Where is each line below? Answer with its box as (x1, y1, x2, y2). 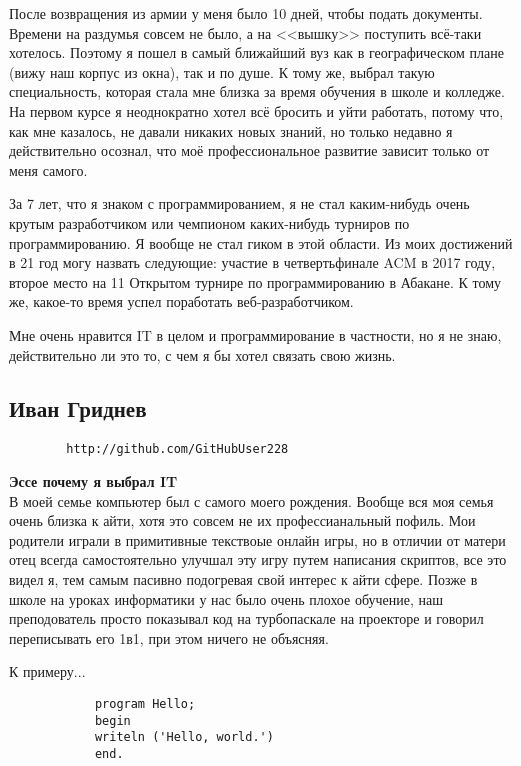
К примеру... (9, 661, 86, 682)
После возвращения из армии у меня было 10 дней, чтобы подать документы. (9, 3, 483, 23)
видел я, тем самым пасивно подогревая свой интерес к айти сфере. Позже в (9, 568, 478, 589)
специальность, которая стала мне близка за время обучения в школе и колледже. (9, 81, 505, 102)
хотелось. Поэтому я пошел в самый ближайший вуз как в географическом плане (9, 42, 504, 63)
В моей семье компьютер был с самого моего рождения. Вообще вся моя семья (9, 490, 494, 511)
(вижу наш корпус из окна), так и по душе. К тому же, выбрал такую (9, 61, 435, 82)
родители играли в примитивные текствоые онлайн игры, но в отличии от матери (9, 529, 506, 550)
